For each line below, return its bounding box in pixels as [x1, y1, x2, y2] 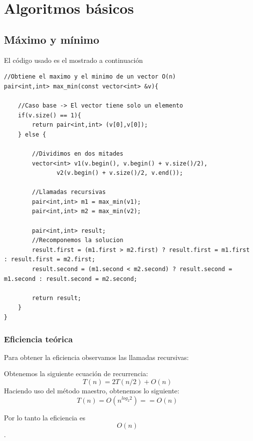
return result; [32, 294, 81, 302]
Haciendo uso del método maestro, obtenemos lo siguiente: [4, 386, 179, 396]
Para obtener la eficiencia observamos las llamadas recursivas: [4, 352, 189, 362]
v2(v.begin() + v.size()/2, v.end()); [56, 169, 183, 177]
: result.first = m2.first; [4, 256, 96, 263]
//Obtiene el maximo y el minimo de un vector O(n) [4, 73, 176, 81]
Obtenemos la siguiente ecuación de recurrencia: [4, 368, 148, 379]
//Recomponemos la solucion [32, 237, 124, 244]
